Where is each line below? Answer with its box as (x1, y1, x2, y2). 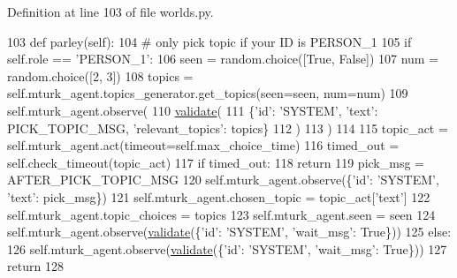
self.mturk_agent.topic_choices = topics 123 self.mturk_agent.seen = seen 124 (7, 205, 436, 223)
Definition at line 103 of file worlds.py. (7, 3, 214, 20)
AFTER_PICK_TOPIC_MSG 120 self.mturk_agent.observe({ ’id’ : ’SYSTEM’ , (7, 170, 439, 189)
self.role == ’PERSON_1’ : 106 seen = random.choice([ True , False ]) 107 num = (7, 49, 439, 68)
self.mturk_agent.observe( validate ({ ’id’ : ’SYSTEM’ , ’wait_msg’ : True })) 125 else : (7, 222, 452, 241)
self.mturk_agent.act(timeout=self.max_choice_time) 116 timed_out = (7, 136, 400, 154)
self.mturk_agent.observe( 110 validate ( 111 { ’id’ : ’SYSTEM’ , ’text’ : (7, 101, 378, 119)
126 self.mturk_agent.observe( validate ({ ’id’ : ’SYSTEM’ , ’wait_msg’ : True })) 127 (7, 239, 447, 258)
